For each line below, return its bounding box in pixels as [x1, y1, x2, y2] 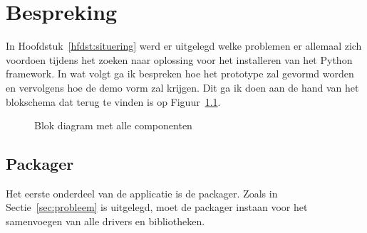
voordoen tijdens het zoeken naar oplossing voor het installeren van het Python [6, 52, 353, 67]
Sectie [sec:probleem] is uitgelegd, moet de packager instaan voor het [6, 200, 308, 215]
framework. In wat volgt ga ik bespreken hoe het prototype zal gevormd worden [6, 66, 354, 81]
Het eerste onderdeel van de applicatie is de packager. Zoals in [6, 185, 278, 200]
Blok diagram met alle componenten [34, 118, 192, 133]
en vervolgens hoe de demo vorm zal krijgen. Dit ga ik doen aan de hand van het [6, 80, 359, 94]
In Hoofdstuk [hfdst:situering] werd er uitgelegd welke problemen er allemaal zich [6, 38, 362, 53]
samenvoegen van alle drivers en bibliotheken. [6, 214, 205, 229]
